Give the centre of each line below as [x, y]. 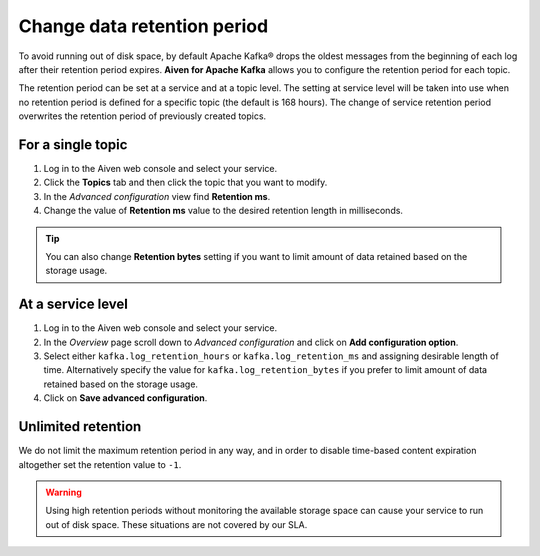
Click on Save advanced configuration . [125, 398]
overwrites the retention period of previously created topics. [142, 116]
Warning [63, 492]
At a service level [73, 304]
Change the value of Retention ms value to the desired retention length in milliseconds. [223, 211]
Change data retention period [143, 26]
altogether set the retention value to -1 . [100, 464]
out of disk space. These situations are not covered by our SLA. [176, 524]
